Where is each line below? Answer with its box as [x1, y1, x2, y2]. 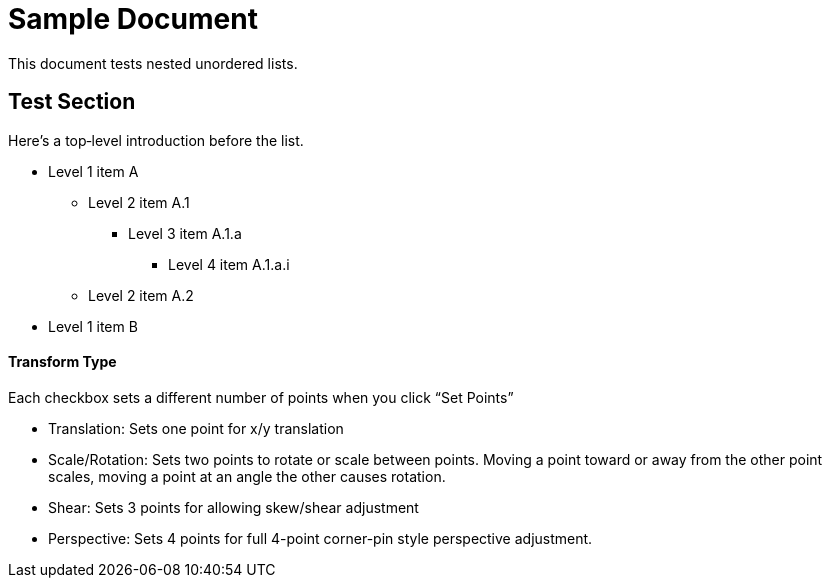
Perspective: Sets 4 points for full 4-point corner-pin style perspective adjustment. [48, 529, 593, 547]
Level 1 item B [48, 317, 138, 335]
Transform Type [8, 353, 117, 371]
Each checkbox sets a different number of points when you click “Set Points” [8, 388, 514, 406]
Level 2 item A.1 [88, 193, 190, 211]
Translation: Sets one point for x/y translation [48, 419, 344, 437]
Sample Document [8, 2, 258, 36]
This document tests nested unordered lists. [8, 54, 298, 72]
